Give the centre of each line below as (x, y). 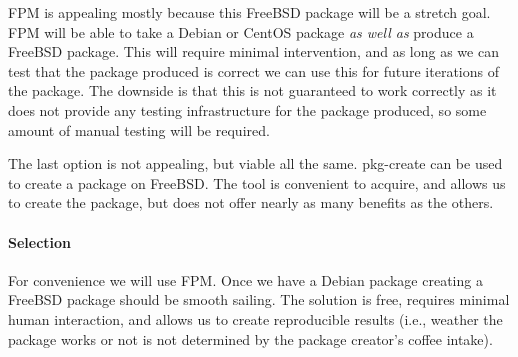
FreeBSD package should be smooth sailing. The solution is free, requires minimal (259, 299)
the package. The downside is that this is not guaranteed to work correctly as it (252, 90)
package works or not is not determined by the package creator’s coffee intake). (250, 338)
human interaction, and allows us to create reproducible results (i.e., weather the (255, 318)
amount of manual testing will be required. (139, 129)
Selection (40, 241)
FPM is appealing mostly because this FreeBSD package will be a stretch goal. (249, 12)
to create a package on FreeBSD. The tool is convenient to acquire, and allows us (257, 182)
